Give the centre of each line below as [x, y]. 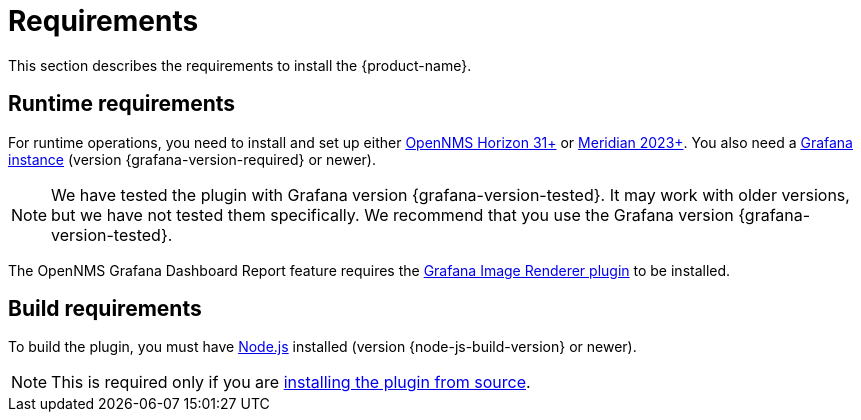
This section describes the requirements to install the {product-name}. [240, 65]
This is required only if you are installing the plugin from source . [291, 382]
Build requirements [105, 309]
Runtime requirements [122, 104]
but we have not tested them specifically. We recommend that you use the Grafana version [392, 214]
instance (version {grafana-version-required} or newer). [192, 159]
